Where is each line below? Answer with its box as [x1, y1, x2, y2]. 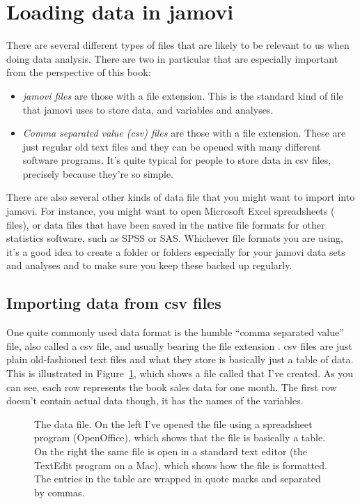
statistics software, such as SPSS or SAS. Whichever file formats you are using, [6, 231, 343, 245]
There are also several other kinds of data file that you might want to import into [6, 190, 355, 204]
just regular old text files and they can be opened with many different [22, 139, 321, 153]
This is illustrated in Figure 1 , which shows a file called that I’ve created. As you [6, 366, 354, 381]
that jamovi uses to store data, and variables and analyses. [22, 102, 274, 116]
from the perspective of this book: [6, 65, 151, 79]
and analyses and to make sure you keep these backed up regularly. [6, 258, 292, 273]
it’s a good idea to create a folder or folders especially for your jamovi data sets [6, 244, 345, 259]
